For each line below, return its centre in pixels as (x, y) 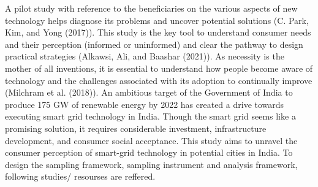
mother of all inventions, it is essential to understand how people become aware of (159, 68)
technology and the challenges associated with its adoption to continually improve (159, 80)
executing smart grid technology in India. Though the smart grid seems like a (150, 116)
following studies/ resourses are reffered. (80, 176)
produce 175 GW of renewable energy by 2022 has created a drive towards (145, 104)
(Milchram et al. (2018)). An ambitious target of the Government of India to (149, 92)
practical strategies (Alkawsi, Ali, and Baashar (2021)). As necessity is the (145, 56)
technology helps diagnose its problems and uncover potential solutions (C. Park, (157, 20)
